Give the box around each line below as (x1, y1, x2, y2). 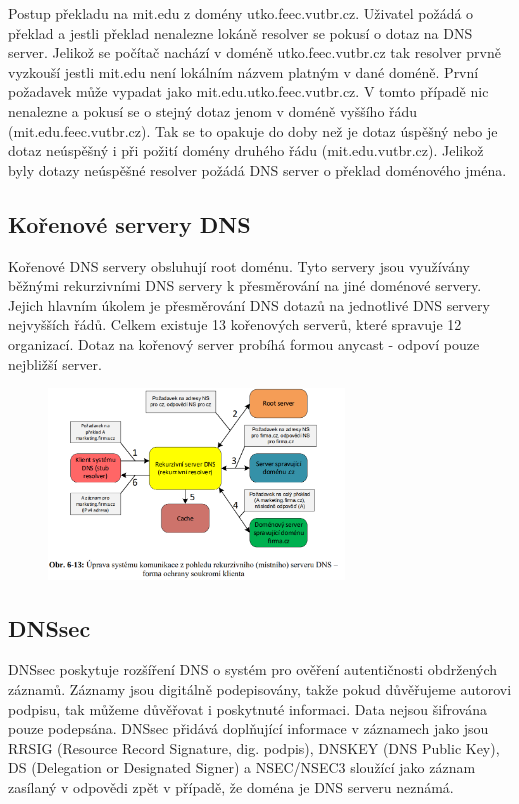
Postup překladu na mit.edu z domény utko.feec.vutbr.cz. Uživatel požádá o (8, 3, 474, 23)
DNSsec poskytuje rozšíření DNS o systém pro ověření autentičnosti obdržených (8, 659, 498, 680)
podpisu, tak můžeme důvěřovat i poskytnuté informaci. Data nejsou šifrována (8, 698, 487, 719)
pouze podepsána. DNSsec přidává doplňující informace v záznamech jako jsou (8, 718, 489, 739)
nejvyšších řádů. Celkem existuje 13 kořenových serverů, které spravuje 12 (8, 314, 462, 335)
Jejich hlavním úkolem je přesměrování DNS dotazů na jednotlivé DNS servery (8, 294, 490, 315)
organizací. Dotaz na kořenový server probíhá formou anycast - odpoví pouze (8, 333, 480, 354)
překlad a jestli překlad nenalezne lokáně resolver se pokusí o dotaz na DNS (8, 22, 473, 43)
